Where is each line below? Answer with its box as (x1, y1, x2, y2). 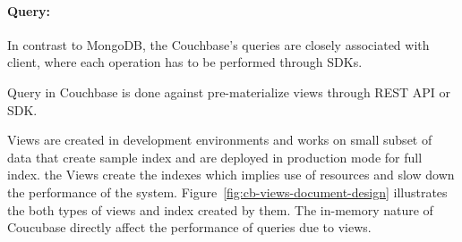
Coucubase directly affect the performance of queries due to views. (7, 218, 372, 237)
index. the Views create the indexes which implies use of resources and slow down (7, 165, 455, 184)
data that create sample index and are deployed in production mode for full (7, 147, 423, 166)
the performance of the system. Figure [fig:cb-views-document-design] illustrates (7, 182, 448, 201)
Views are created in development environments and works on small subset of (7, 130, 432, 149)
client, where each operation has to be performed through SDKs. (7, 53, 363, 71)
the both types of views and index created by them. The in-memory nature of (7, 200, 433, 219)
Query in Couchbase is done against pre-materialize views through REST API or (7, 82, 450, 101)
